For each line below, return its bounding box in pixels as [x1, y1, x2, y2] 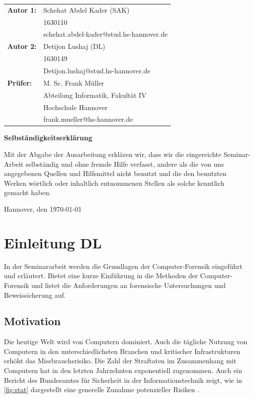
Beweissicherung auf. [4, 289, 66, 300]
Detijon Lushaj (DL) [43, 41, 105, 51]
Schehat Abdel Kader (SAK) [43, 4, 130, 15]
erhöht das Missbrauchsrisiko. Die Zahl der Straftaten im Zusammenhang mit [4, 355, 236, 366]
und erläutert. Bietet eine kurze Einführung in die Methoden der [4, 270, 198, 281]
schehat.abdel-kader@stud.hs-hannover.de [43, 29, 168, 39]
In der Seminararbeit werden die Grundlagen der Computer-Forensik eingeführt [4, 261, 243, 271]
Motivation [4, 313, 61, 329]
